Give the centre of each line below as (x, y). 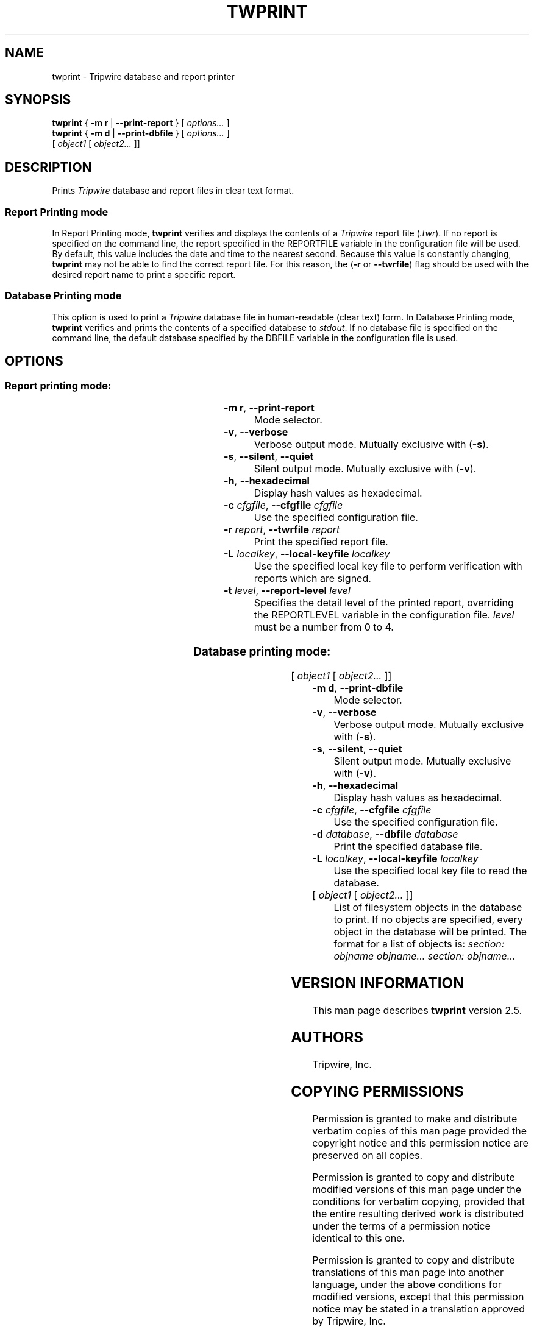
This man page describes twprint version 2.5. (417, 1010)
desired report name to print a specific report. (144, 275)
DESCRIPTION (48, 167)
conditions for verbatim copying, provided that (419, 1201)
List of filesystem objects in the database (428, 908)
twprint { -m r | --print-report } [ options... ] (141, 123)
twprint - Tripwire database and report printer (143, 76)
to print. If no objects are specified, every (428, 920)
